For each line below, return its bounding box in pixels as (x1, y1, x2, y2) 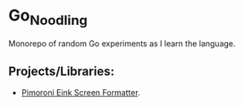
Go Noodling (8, 5, 88, 29)
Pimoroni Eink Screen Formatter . (21, 87, 140, 98)
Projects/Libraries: (8, 63, 115, 78)
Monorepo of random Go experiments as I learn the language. (8, 37, 236, 49)
